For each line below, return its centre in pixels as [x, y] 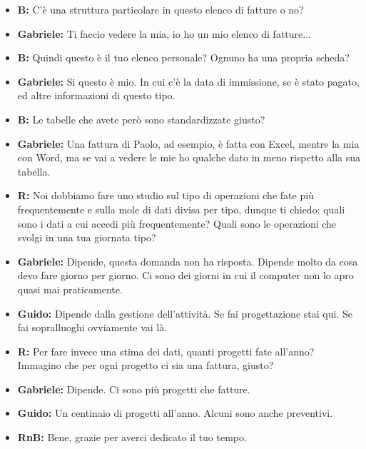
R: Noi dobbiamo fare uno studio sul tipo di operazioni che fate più [166, 195]
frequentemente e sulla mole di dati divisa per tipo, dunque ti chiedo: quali [181, 209]
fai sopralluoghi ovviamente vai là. [92, 327]
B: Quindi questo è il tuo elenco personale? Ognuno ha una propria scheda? [183, 57]
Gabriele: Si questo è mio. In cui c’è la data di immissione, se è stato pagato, [188, 81]
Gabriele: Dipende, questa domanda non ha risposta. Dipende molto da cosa [188, 261]
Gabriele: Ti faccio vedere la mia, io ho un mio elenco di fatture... [164, 33]
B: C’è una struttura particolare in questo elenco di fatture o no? [161, 9]
